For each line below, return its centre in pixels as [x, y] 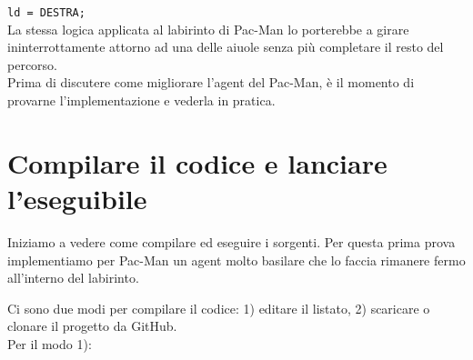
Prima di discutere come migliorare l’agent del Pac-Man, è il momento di [211, 82]
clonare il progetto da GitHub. [92, 326]
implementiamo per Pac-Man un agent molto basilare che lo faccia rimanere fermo [236, 260]
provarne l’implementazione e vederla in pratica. [141, 100]
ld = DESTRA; [46, 13]
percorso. [32, 64]
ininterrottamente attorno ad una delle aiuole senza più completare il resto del [226, 47]
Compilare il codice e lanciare [197, 162]
